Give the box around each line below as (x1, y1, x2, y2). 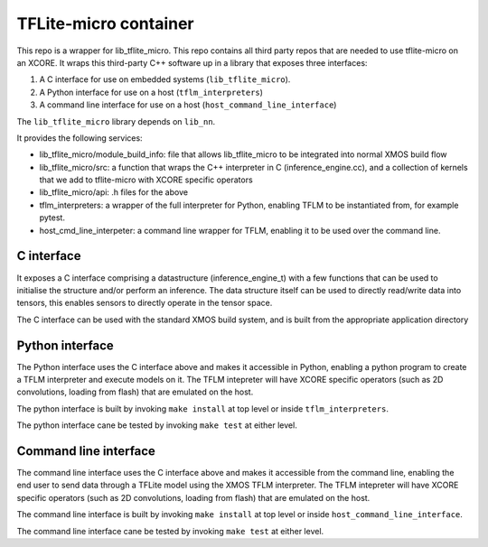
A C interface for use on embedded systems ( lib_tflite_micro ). (39, 74, 291, 85)
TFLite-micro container (16, 14, 194, 33)
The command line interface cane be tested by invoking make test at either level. (16, 525, 324, 536)
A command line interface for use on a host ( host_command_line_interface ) (39, 99, 337, 110)
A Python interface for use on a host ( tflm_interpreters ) (39, 87, 264, 97)
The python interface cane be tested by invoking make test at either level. (16, 420, 297, 431)
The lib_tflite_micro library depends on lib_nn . (16, 116, 216, 126)
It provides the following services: (16, 132, 144, 144)
